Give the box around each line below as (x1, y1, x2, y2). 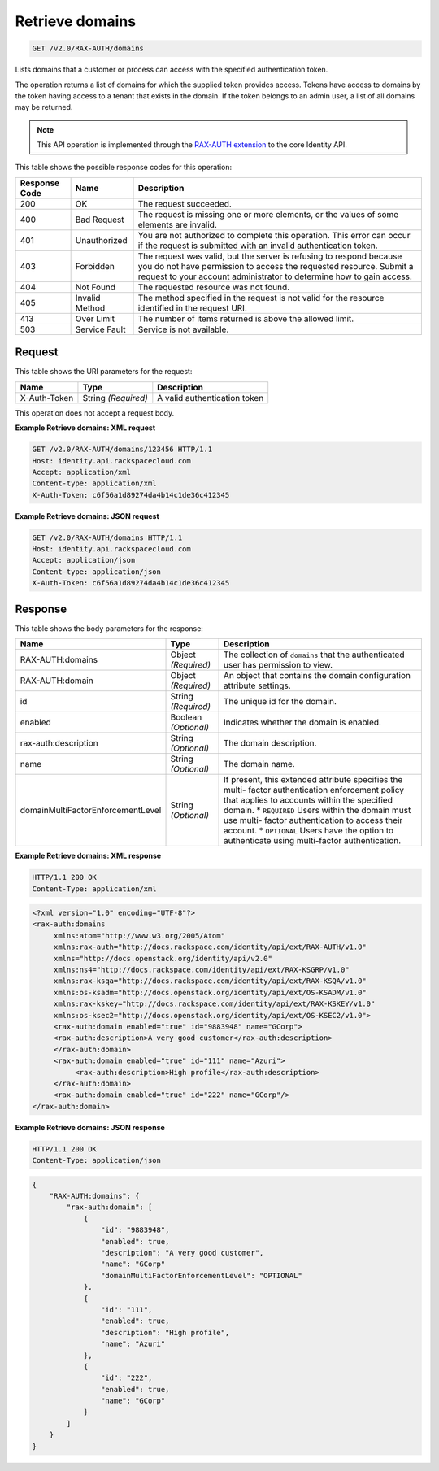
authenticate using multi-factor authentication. (223, 835, 402, 846)
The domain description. (223, 738, 317, 749)
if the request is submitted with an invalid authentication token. (137, 240, 378, 251)
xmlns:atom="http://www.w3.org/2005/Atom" (53, 931, 225, 940)
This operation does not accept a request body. (15, 407, 175, 418)
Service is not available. (137, 324, 229, 335)
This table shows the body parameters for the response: (15, 623, 203, 633)
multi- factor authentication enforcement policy (223, 785, 405, 796)
